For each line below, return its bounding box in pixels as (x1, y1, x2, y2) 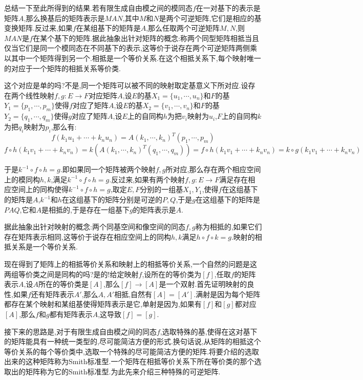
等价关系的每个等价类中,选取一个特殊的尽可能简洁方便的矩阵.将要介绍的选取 (4, 346, 259, 356)
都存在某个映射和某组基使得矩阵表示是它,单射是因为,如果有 (4, 299, 202, 309)
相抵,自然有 (114, 288, 153, 299)
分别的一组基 (140, 184, 183, 195)
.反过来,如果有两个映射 (109, 174, 185, 184)
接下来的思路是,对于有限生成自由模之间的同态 (4, 326, 157, 336)
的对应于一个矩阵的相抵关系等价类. (4, 62, 121, 73)
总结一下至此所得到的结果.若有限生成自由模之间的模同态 (4, 3, 193, 13)
